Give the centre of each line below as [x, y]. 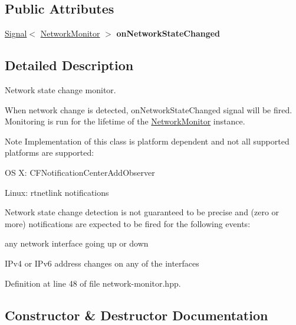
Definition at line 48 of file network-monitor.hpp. [93, 283]
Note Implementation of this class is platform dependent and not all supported [147, 141]
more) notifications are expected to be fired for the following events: [128, 223]
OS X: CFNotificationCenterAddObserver [80, 172]
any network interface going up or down [77, 243]
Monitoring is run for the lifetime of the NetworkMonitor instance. [125, 121]
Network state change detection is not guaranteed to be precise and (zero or [142, 212]
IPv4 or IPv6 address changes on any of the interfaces [102, 263]
